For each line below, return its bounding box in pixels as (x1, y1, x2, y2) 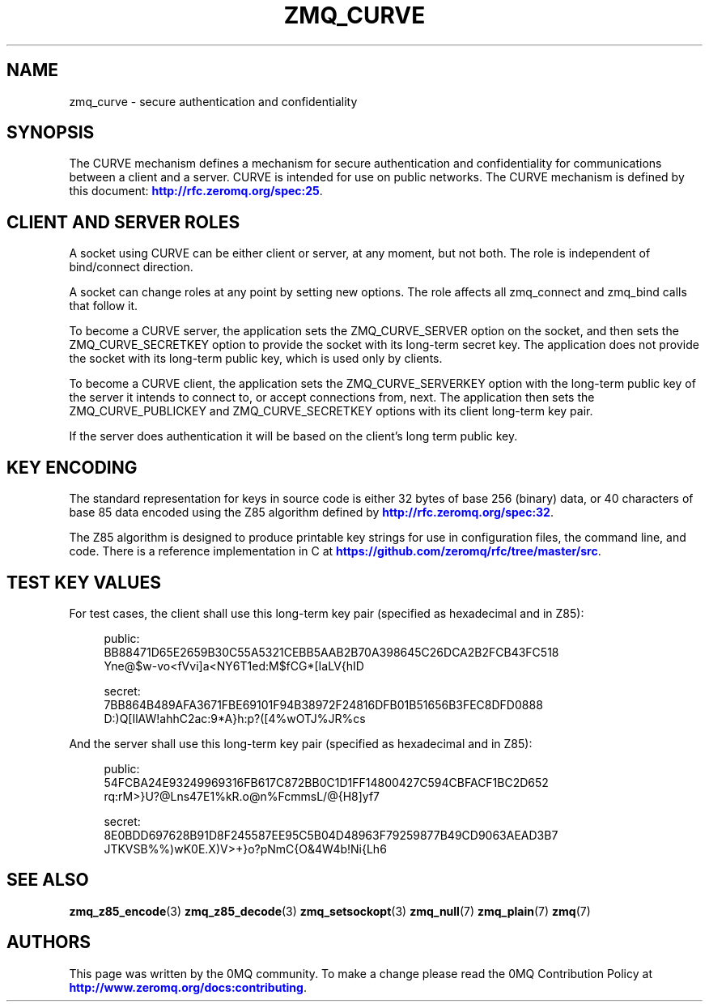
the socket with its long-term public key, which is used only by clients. (69, 351, 443, 366)
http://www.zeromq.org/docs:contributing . (69, 980, 307, 994)
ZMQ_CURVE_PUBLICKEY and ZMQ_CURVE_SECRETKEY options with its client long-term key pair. (69, 404, 593, 419)
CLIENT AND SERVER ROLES (6, 211, 240, 232)
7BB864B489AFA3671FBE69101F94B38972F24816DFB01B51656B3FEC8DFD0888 (104, 697, 543, 712)
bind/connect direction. (69, 260, 193, 274)
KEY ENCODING (6, 457, 138, 478)
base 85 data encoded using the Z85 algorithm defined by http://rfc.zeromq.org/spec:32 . (69, 505, 554, 520)
